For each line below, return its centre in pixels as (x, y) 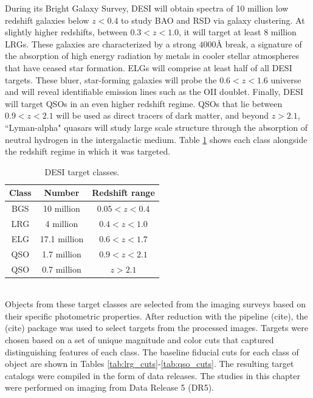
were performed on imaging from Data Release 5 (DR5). (109, 387)
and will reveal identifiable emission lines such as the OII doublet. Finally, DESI (154, 92)
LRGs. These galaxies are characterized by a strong (101, 44)
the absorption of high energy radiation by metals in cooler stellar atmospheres (152, 56)
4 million (62, 223)
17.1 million (62, 238)
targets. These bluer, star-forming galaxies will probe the (111, 79)
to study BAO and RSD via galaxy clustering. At (213, 20)
